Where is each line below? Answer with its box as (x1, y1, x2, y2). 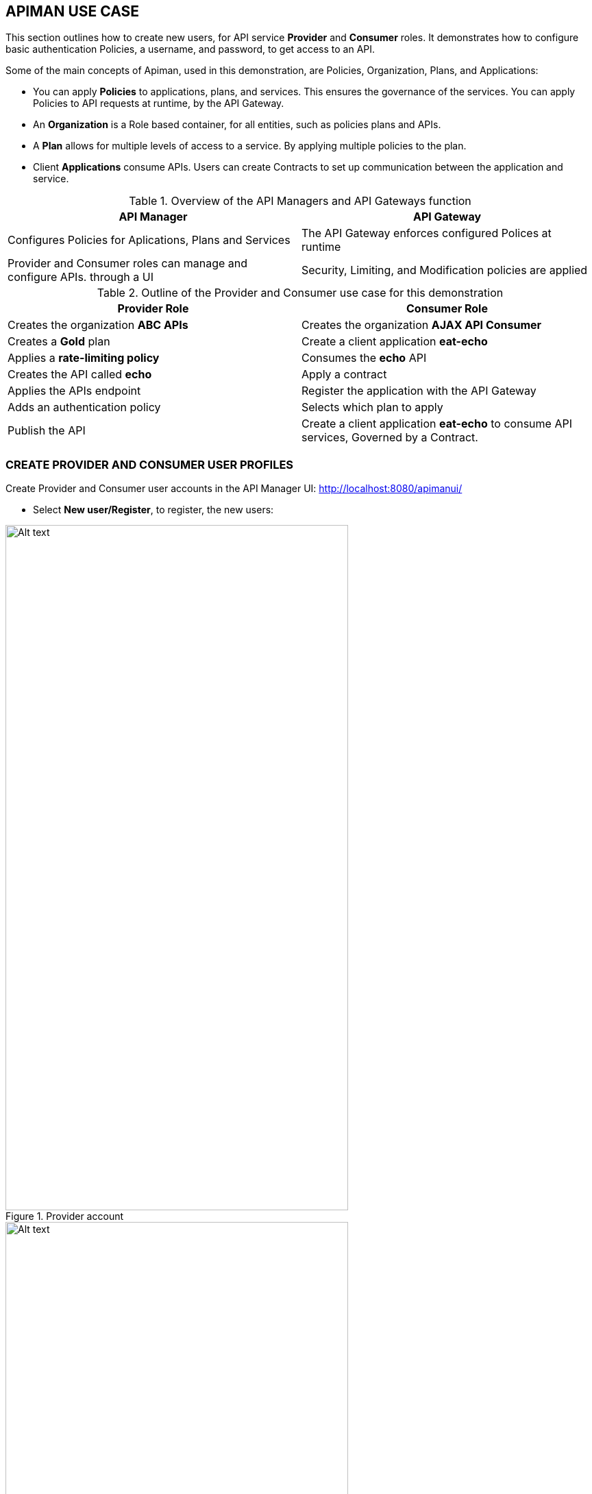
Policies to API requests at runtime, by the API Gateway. (33, 97, 284, 110)
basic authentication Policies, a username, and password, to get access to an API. (5, 43, 375, 56)
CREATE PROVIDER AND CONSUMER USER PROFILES (5, 457, 294, 472)
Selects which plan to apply (301, 400, 443, 415)
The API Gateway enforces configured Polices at (301, 226, 552, 241)
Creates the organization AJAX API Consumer (301, 318, 542, 332)
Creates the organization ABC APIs (8, 318, 188, 332)
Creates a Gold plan (8, 334, 110, 349)
